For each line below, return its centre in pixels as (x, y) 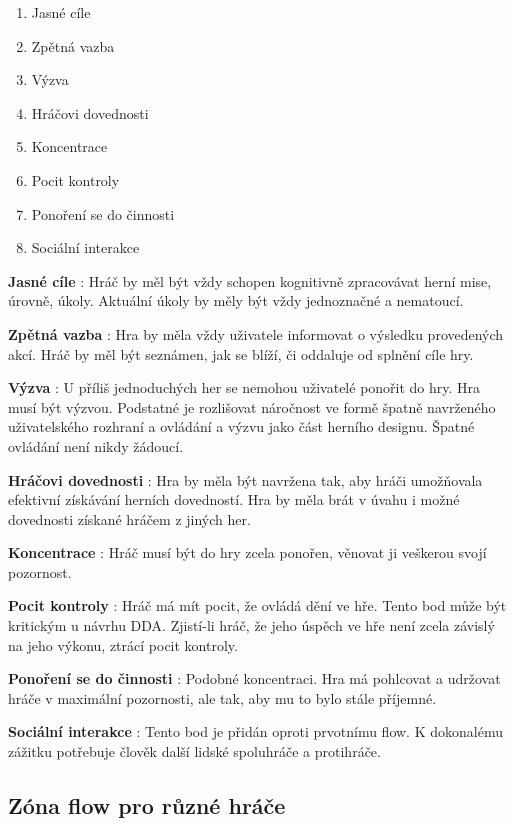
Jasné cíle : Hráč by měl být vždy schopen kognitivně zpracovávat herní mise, (250, 280)
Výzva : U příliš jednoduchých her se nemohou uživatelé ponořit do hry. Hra (244, 387)
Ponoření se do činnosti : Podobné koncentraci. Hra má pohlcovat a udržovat (254, 678)
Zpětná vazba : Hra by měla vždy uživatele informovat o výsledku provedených (256, 333)
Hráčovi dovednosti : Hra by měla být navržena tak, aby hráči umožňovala (245, 479)
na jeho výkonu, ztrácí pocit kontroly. (123, 644)
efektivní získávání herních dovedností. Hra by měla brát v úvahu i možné (234, 499)
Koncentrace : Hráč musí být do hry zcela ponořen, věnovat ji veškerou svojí (247, 552)
